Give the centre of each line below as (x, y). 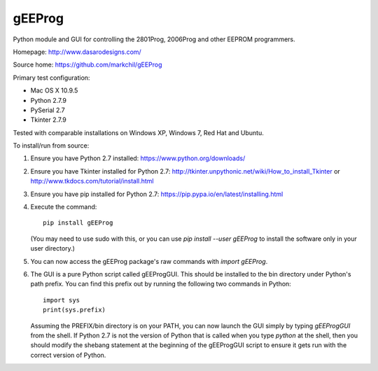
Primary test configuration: (51, 78)
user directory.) (52, 248)
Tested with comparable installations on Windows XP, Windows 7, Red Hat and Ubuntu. (138, 132)
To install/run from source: (51, 146)
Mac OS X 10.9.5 (54, 90)
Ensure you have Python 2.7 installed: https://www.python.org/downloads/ (138, 158)
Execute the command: (64, 207)
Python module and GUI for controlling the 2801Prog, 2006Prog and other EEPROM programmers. (154, 39)
